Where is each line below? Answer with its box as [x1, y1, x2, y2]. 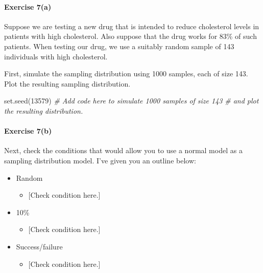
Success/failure [16, 241, 63, 251]
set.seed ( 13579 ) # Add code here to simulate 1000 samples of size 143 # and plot [4, 95, 259, 106]
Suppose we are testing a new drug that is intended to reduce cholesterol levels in [4, 20, 259, 31]
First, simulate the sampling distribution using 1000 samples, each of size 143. [4, 68, 248, 79]
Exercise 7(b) [4, 125, 52, 136]
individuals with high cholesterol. [4, 51, 108, 61]
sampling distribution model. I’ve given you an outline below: [4, 155, 196, 165]
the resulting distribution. [4, 105, 83, 116]
